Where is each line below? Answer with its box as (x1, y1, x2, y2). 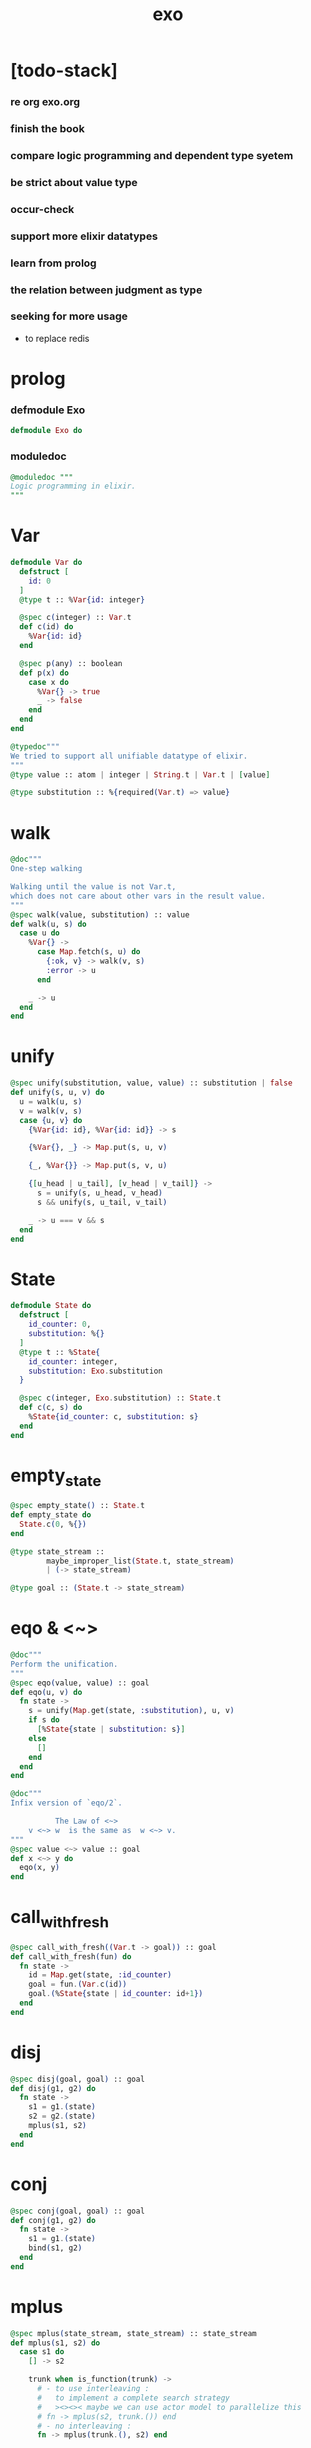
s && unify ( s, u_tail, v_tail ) (36, 1197, 168, 1207)
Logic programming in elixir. (10, 481, 137, 492)
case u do (19, 928, 60, 938)
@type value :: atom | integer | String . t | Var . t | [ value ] (10, 769, 271, 780)
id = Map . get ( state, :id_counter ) (28, 1970, 172, 1980)
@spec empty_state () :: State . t (10, 1501, 145, 1511)
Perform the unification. (10, 1659, 118, 1669)
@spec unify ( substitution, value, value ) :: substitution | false (10, 1078, 293, 1088)
